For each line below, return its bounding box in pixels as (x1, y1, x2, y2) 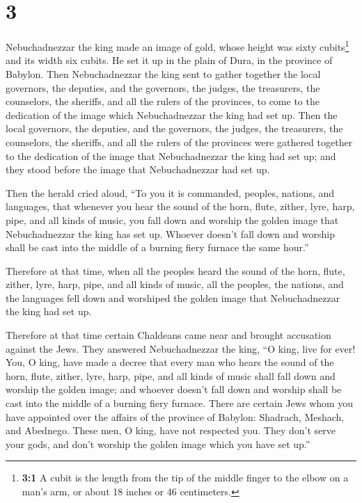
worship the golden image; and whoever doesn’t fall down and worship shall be (6, 382, 342, 397)
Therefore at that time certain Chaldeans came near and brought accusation (6, 328, 331, 342)
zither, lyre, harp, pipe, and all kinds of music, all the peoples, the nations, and (6, 277, 344, 292)
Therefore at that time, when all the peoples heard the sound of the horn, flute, (6, 263, 345, 278)
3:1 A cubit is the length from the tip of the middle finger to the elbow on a (22, 470, 349, 485)
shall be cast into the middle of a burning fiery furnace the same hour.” (6, 240, 309, 255)
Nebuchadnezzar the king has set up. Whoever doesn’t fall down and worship (6, 226, 335, 241)
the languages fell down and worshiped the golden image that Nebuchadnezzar (6, 290, 340, 305)
